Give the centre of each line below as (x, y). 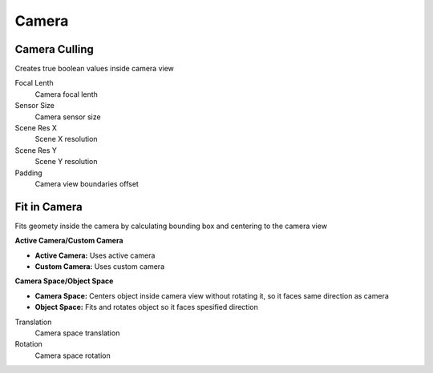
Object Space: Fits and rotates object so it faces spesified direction (146, 307)
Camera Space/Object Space (64, 281)
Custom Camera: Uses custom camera (99, 267)
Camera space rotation (73, 355)
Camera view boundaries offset (87, 183)
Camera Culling (54, 49)
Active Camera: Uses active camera (95, 255)
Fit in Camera (49, 207)
